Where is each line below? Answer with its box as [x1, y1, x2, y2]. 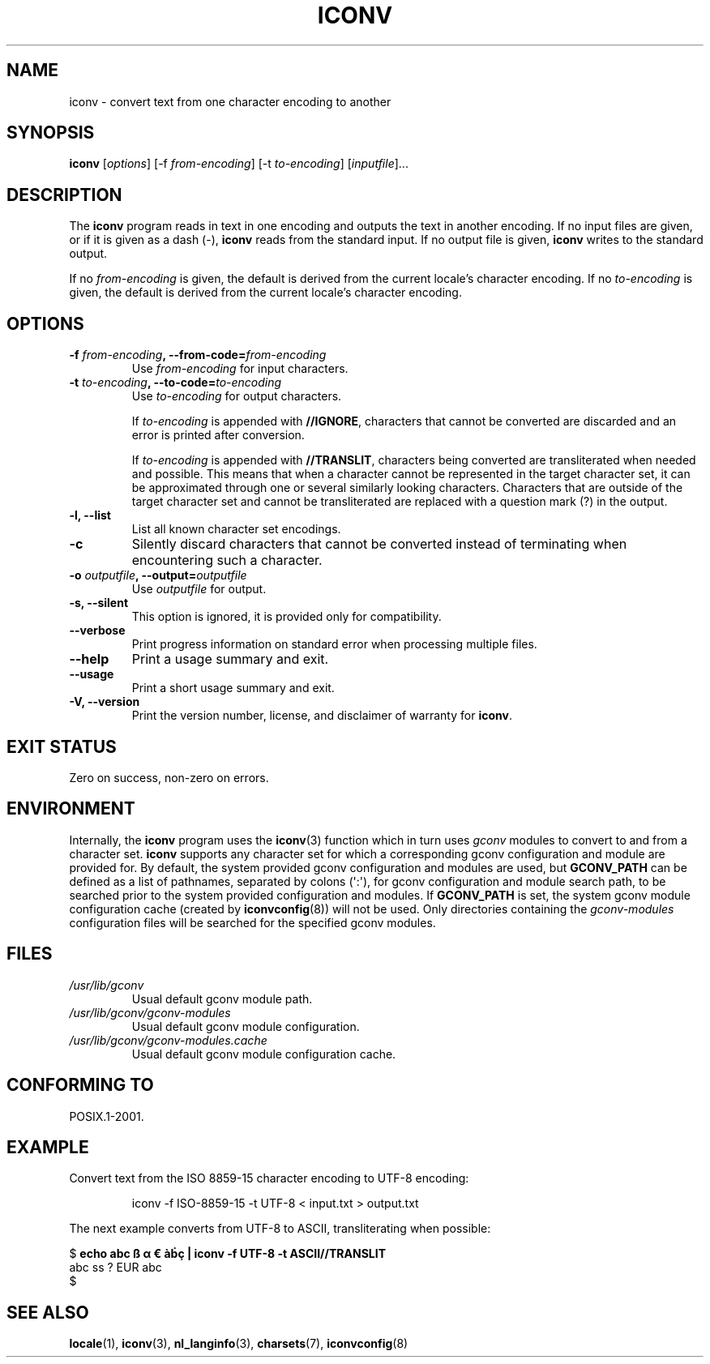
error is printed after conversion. [131, 428, 305, 443]
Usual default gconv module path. [131, 991, 313, 1006]
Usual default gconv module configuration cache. [131, 1046, 396, 1061]
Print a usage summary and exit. [131, 651, 329, 668]
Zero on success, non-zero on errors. [69, 770, 269, 785]
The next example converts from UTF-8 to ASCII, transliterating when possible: [69, 1221, 491, 1236]
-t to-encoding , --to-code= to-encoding [69, 375, 282, 390]
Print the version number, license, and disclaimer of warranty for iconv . [131, 708, 512, 723]
